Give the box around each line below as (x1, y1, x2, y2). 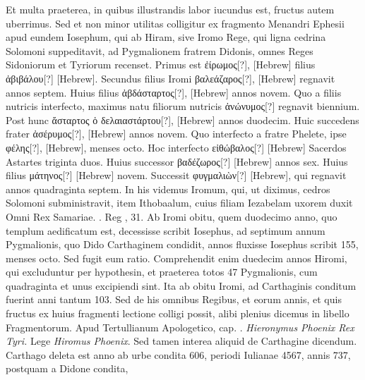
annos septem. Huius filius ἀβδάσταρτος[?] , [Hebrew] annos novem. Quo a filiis (6, 85, 342, 99)
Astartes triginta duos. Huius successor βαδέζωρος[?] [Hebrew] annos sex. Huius (6, 154, 348, 168)
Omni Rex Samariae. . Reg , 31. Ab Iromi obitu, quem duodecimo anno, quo (6, 209, 337, 223)
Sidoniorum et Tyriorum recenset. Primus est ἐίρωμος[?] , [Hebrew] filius (6, 57, 316, 72)
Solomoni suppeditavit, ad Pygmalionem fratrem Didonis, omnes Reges (6, 43, 313, 58)
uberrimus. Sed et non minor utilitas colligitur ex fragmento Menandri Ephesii (6, 16, 345, 30)
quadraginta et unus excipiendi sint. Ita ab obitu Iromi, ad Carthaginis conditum (6, 278, 357, 293)
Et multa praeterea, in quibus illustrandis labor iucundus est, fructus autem (6, 2, 335, 16)
